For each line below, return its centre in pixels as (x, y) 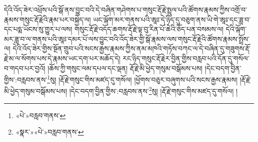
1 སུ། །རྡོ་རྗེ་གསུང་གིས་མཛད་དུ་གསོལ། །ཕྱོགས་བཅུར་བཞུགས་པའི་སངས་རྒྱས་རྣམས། (142, 79)
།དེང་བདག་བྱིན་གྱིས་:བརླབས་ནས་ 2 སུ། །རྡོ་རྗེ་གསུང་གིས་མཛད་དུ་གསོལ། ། (153, 90)
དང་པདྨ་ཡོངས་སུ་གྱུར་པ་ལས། (38, 29)
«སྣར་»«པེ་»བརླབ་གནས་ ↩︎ (50, 132)
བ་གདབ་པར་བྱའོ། (25, 68)
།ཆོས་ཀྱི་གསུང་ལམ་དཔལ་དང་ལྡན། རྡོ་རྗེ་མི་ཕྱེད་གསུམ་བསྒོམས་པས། (125, 68)
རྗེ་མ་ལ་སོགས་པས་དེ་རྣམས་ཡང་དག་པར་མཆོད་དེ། (62, 58)
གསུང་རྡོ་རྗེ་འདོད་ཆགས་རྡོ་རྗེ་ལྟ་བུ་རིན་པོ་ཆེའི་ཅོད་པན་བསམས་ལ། (149, 29)
